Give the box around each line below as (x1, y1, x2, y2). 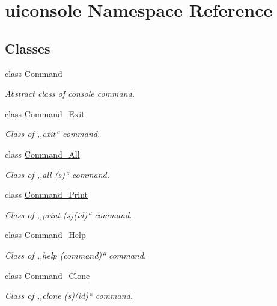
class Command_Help (5, 228, 86, 241)
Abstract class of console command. (5, 87, 135, 100)
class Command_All (5, 147, 80, 160)
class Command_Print (5, 188, 88, 201)
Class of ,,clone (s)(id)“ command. (5, 289, 133, 302)
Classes (5, 38, 50, 57)
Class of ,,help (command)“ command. (5, 248, 147, 261)
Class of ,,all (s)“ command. (5, 168, 110, 180)
